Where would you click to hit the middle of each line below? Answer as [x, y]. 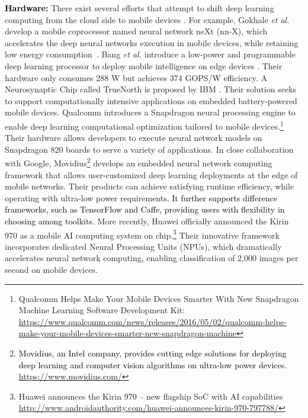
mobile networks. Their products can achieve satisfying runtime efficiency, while [150, 186]
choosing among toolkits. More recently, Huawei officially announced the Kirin [147, 221]
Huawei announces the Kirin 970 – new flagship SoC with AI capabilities [151, 396]
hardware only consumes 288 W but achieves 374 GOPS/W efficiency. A [136, 77]
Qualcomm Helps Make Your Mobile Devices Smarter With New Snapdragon [159, 298]
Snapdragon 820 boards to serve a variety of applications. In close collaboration [149, 149]
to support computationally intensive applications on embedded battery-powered [151, 100]
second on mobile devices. [51, 270]
